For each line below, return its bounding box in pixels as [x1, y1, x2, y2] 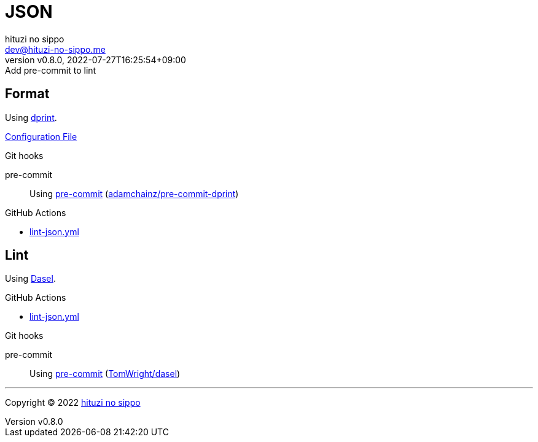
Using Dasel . [5, 273, 56, 284]
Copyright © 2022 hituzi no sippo [5, 397, 141, 408]
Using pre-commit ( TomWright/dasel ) [29, 368, 181, 379]
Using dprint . [5, 112, 57, 123]
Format [5, 86, 50, 102]
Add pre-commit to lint [5, 64, 96, 76]
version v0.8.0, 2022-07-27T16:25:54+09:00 [5, 54, 186, 65]
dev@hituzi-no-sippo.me [5, 44, 106, 55]
